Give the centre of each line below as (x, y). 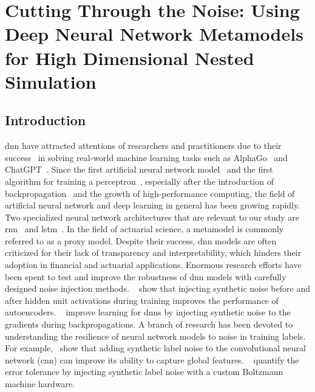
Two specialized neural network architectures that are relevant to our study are (152, 217)
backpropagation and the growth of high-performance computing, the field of (150, 193)
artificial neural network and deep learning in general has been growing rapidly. (153, 205)
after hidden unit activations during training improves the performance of (142, 300)
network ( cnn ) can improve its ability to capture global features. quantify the (152, 359)
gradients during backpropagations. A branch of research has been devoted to (149, 324)
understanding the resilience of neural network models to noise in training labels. (155, 336)
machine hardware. (40, 384)
